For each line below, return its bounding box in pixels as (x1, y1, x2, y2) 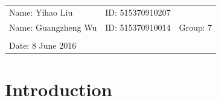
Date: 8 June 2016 (9, 38, 77, 51)
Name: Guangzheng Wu (9, 20, 97, 33)
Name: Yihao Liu (9, 5, 73, 18)
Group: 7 (179, 20, 213, 33)
